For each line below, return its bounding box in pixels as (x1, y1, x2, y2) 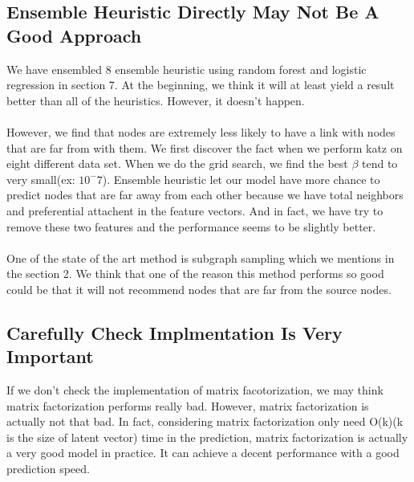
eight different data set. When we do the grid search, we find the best (6, 155, 348, 172)
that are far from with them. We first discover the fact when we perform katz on (6, 139, 403, 156)
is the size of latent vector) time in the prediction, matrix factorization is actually (6, 428, 408, 445)
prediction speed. (6, 460, 90, 477)
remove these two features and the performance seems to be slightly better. (6, 218, 376, 235)
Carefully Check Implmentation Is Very (6, 320, 343, 345)
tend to (362, 155, 398, 172)
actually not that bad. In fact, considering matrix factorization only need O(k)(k (6, 413, 404, 430)
